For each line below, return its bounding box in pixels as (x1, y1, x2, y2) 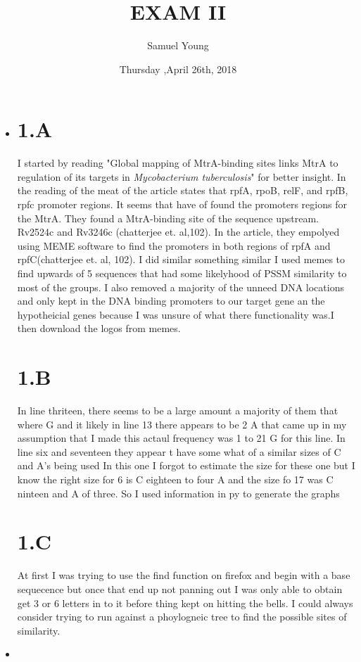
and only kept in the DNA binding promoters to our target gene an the (17, 293, 325, 308)
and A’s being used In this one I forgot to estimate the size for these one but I (17, 458, 355, 473)
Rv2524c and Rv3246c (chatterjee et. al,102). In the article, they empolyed (17, 224, 340, 239)
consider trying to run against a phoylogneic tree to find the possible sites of (17, 609, 347, 624)
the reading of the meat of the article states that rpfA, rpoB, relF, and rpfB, (17, 183, 348, 198)
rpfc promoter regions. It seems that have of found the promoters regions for (17, 197, 347, 212)
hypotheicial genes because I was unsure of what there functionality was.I (17, 307, 334, 322)
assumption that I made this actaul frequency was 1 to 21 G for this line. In (17, 431, 346, 445)
